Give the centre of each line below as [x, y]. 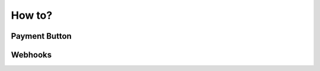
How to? [32, 15]
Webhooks [31, 55]
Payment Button [41, 36]
